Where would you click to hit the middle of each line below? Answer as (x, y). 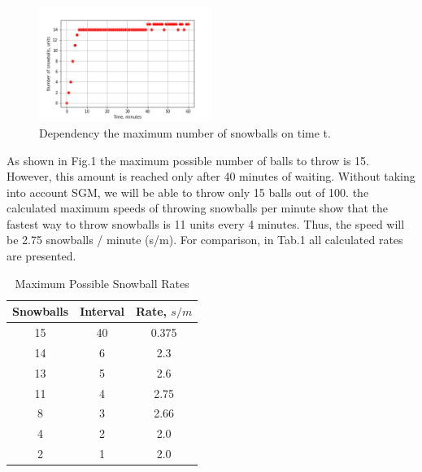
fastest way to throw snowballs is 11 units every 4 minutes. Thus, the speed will (206, 223)
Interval (102, 311)
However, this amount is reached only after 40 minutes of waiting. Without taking (211, 176)
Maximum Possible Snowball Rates (102, 283)
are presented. (41, 256)
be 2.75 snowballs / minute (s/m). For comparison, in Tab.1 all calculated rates (205, 240)
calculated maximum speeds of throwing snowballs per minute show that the (198, 208)
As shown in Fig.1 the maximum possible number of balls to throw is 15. (188, 160)
